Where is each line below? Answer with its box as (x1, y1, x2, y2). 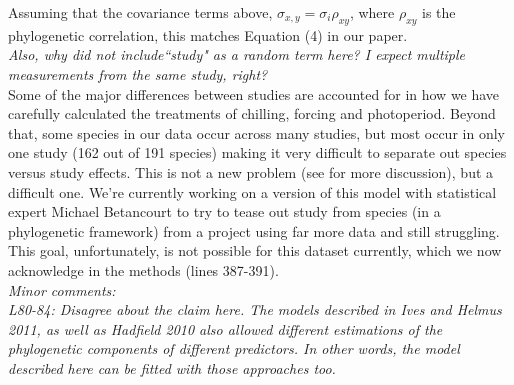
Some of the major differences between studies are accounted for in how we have (8, 83, 500, 104)
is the (422, 2, 456, 22)
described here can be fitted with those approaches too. (8, 357, 336, 378)
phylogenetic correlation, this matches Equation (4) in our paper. (8, 24, 408, 45)
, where (349, 2, 395, 22)
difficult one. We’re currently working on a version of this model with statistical (8, 181, 497, 202)
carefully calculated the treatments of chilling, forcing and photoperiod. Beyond (8, 103, 496, 124)
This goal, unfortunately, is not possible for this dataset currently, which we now (8, 240, 502, 261)
